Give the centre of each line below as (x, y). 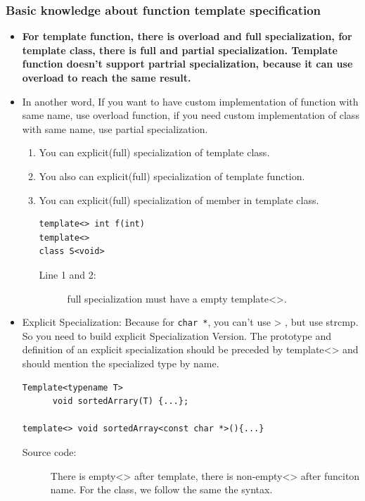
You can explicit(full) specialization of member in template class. (179, 199)
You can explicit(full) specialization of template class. (154, 152)
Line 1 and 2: (68, 274)
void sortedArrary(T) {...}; (121, 401)
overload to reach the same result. (107, 77)
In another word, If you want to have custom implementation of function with (190, 101)
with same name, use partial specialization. (115, 128)
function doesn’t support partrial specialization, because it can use (187, 64)
